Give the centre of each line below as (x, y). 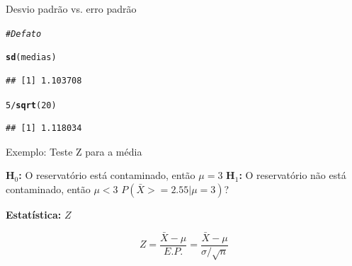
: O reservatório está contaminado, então (107, 175)
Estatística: (34, 214)
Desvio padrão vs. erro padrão (71, 8)
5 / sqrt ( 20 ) (31, 105)
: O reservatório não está (293, 175)
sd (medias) (31, 58)
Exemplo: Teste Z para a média (74, 151)
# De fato (24, 34)
